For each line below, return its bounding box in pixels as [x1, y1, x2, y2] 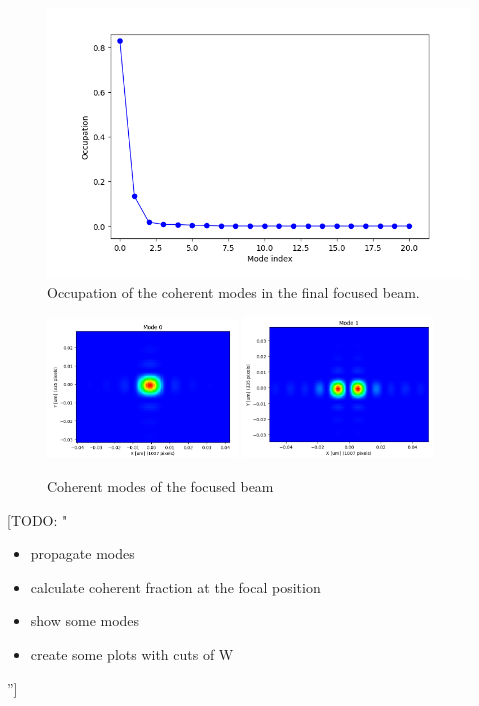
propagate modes [30, 543, 135, 564]
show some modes [30, 610, 140, 631]
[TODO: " [7, 509, 68, 530]
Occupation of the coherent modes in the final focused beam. [47, 282, 420, 303]
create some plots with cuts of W [30, 644, 234, 665]
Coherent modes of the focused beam [47, 476, 274, 497]
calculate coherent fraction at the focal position [30, 576, 321, 597]
